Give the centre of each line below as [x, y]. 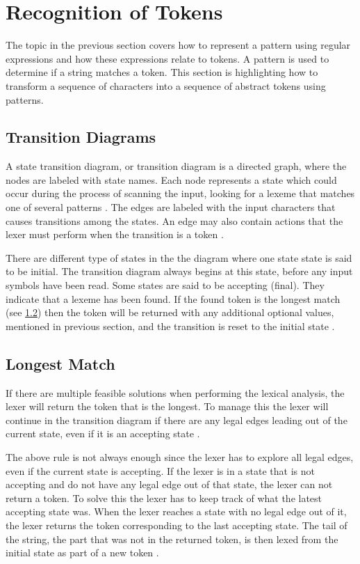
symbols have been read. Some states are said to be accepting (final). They [165, 285]
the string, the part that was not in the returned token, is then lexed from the [172, 539]
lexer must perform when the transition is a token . [115, 234]
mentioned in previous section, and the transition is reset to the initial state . [170, 326]
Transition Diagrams [81, 137]
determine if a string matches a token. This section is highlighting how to [162, 72]
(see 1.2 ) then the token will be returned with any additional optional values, [170, 312]
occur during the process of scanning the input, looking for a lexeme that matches [180, 193]
